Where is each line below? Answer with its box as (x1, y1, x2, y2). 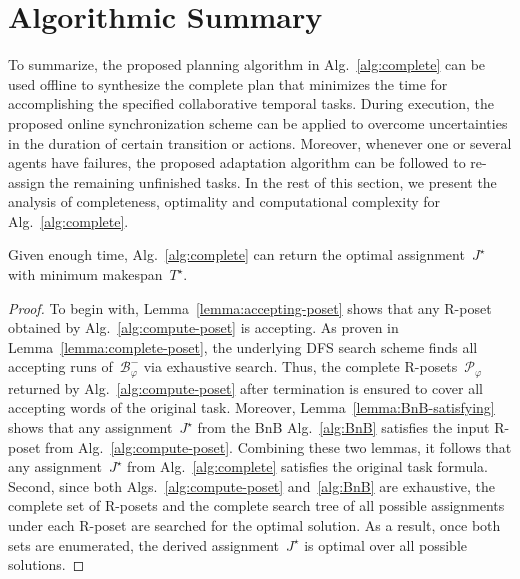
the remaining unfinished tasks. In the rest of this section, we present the (49, 171, 497, 192)
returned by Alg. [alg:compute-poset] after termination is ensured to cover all (8, 377, 483, 398)
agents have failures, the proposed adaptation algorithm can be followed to (8, 152, 466, 173)
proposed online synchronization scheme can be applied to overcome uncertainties (8, 112, 508, 133)
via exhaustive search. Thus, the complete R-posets (143, 356, 458, 377)
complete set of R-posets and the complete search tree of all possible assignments (8, 495, 505, 516)
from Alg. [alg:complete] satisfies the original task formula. (127, 456, 488, 477)
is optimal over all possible (304, 534, 468, 555)
